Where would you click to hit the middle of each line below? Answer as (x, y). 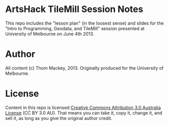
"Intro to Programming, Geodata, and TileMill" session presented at (75, 28)
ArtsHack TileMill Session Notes (74, 9)
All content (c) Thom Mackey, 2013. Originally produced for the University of (84, 68)
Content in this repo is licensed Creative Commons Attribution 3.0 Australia (83, 107)
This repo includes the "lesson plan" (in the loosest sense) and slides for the (84, 23)
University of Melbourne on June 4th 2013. (50, 34)
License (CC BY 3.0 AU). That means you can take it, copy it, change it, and (84, 113)
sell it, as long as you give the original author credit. (59, 118)
